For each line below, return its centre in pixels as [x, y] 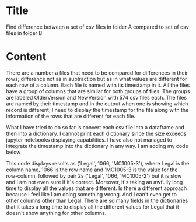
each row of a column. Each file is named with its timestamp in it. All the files [98, 85]
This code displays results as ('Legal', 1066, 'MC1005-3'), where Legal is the [98, 163]
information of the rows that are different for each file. [71, 116]
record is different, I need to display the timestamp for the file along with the [97, 110]
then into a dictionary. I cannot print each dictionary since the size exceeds [96, 133]
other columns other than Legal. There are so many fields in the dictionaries [97, 200]
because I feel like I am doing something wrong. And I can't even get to [91, 194]
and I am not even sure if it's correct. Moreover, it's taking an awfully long [94, 182]
